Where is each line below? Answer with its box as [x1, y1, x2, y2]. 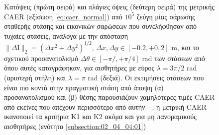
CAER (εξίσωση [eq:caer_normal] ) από [4, 11, 122, 21]
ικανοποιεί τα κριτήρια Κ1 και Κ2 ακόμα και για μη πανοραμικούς [4, 111, 197, 122]
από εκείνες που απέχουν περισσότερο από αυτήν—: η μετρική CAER [4, 101, 207, 112]
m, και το [171, 42, 199, 52]
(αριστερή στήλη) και [4, 72, 66, 83]
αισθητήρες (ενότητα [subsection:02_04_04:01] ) [4, 121, 146, 132]
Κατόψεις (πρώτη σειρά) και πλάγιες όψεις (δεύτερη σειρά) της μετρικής [4, 1, 215, 11]
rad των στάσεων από [142, 53, 205, 63]
